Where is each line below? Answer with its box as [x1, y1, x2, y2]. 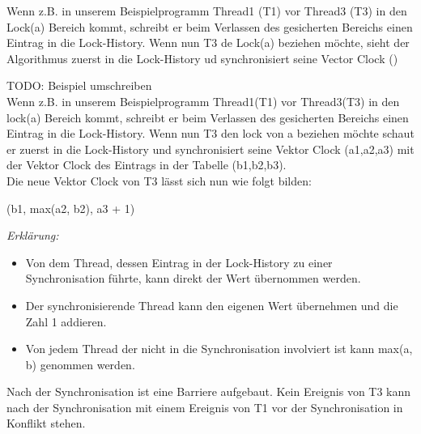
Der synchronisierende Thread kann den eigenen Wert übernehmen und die [25, 296, 398, 313]
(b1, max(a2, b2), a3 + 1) [6, 199, 135, 216]
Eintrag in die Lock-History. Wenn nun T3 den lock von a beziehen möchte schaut [6, 125, 415, 142]
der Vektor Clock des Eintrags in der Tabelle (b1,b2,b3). [6, 156, 287, 173]
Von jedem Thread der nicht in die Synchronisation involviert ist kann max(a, [25, 340, 413, 357]
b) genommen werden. [25, 355, 135, 372]
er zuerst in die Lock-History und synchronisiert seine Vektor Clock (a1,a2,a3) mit [6, 140, 415, 157]
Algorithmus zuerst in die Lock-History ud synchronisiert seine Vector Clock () [6, 49, 398, 66]
